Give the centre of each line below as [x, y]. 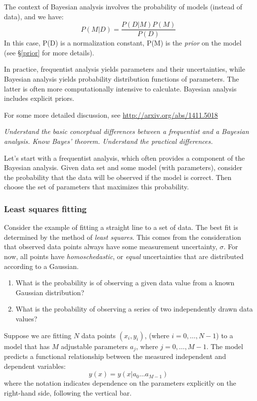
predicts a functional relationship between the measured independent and [115, 356]
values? [26, 318]
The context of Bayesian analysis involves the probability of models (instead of [123, 6]
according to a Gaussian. [42, 266]
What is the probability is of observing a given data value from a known [125, 283]
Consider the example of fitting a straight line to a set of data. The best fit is [121, 227]
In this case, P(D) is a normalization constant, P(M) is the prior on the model [123, 43]
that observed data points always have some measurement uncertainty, [111, 246]
